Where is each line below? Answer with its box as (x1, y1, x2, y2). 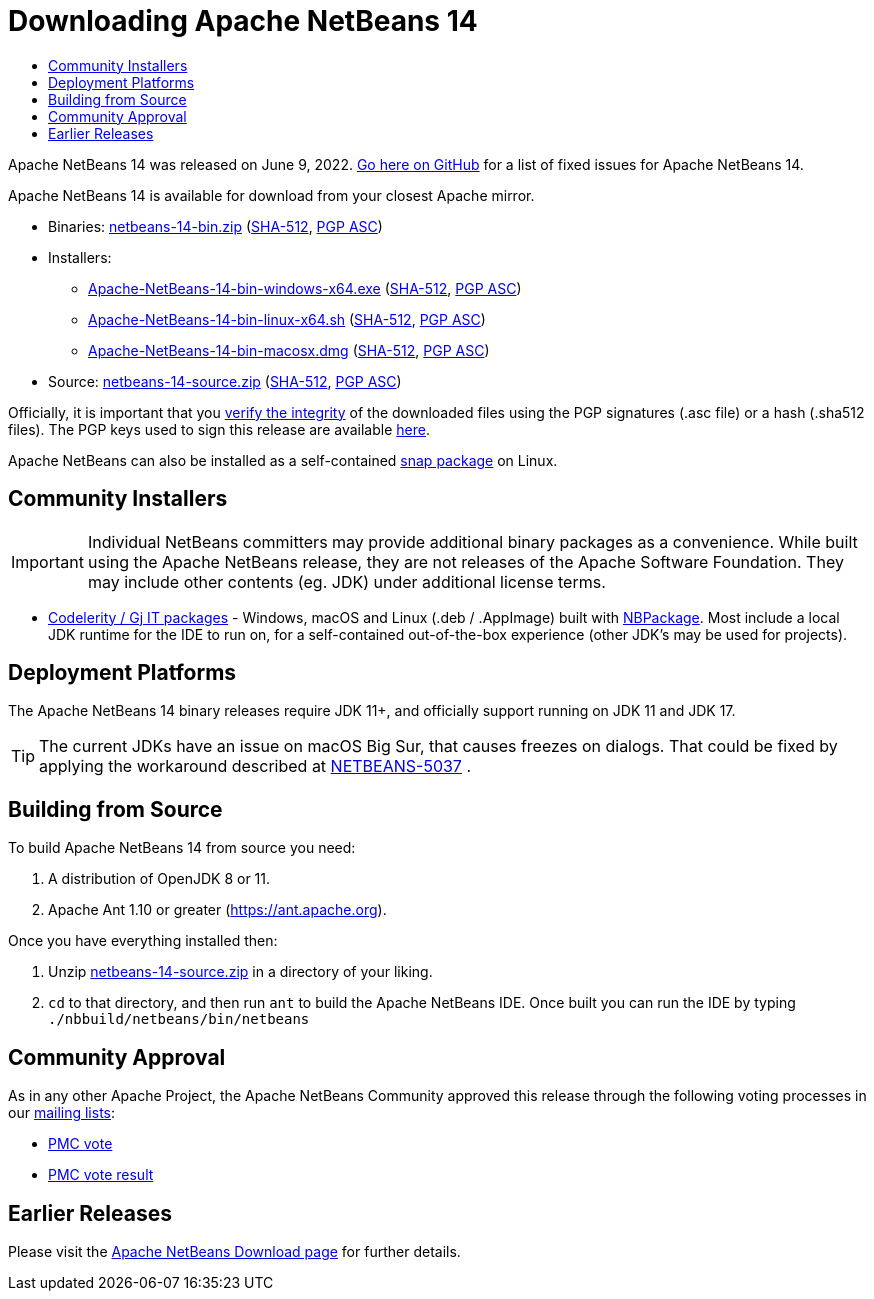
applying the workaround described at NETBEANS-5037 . (39, 756, 472, 777)
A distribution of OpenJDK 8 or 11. (48, 870, 271, 888)
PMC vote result (48, 1166, 154, 1184)
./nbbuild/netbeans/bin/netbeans (48, 1011, 310, 1028)
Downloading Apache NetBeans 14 (8, 4, 478, 38)
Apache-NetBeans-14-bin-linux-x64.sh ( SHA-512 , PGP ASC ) (88, 310, 486, 328)
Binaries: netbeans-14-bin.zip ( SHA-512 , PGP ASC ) (48, 217, 383, 235)
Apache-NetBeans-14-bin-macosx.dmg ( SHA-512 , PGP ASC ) (88, 341, 490, 359)
